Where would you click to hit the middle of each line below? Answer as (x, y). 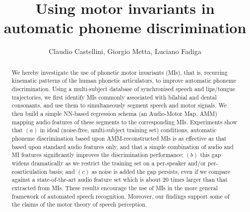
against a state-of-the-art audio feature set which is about (86, 180)
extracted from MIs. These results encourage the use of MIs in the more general (115, 187)
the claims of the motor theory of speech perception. (79, 204)
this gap (211, 155)
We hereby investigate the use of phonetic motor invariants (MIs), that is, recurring (120, 72)
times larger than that (199, 180)
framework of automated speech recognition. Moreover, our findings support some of (121, 196)
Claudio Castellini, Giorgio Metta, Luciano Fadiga (125, 51)
